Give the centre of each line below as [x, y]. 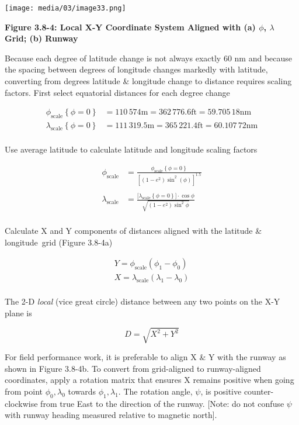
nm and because [263, 58]
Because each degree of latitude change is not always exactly [113, 58]
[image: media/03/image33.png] [65, 8]
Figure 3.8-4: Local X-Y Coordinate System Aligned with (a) [130, 27]
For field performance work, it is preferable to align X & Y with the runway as [145, 357]
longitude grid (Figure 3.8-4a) [59, 242]
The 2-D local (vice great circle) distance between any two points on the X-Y [142, 301]
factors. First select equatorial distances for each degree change [117, 92]
